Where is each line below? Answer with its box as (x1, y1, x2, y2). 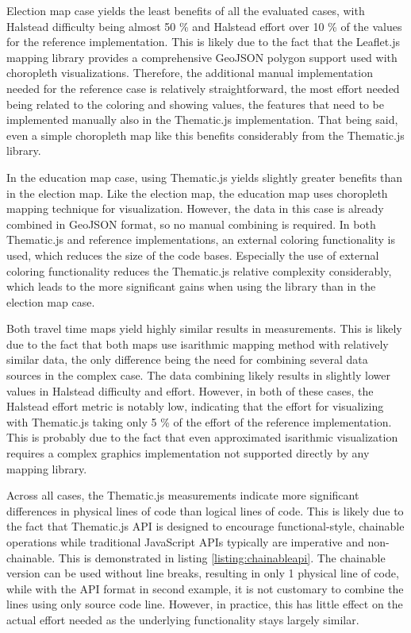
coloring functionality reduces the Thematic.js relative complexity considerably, (6, 262, 392, 279)
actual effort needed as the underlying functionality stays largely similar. (6, 611, 359, 627)
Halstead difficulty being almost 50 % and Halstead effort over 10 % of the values (6, 17, 402, 34)
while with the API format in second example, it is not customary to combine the (6, 580, 404, 596)
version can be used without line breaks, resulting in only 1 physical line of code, (6, 565, 399, 581)
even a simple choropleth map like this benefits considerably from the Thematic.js (6, 126, 405, 143)
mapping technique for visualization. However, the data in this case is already (6, 200, 384, 217)
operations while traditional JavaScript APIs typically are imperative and (6, 534, 364, 550)
